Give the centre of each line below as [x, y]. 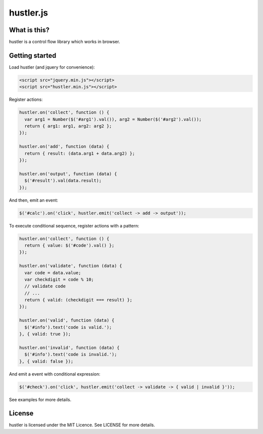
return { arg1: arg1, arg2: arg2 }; [68, 126]
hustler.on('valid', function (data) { [67, 321]
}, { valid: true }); [45, 334]
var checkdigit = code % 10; [59, 279]
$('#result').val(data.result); [63, 181]
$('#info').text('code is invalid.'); [71, 355]
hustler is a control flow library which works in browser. [65, 42]
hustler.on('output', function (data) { [68, 174]
